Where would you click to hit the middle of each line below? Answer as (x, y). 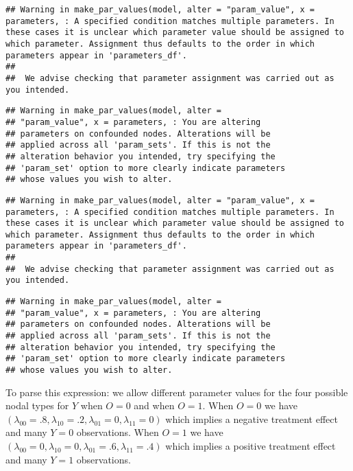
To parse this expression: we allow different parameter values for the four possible (177, 392)
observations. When (118, 432)
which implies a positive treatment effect (251, 446)
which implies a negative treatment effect (252, 418)
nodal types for (37, 405)
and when (154, 405)
